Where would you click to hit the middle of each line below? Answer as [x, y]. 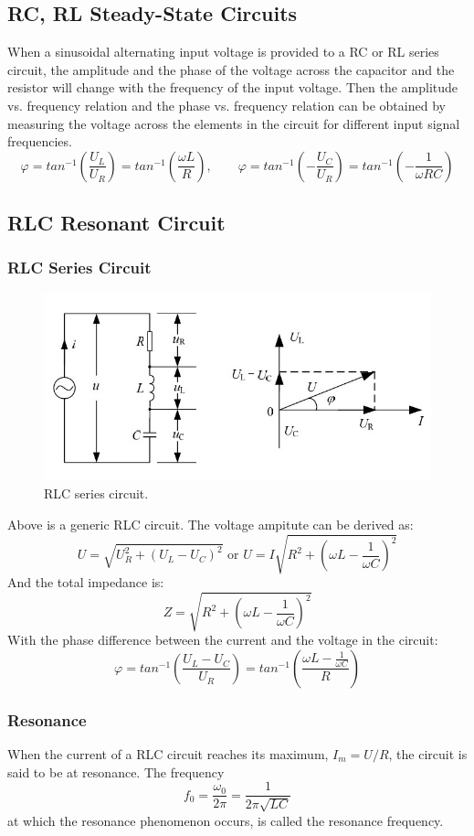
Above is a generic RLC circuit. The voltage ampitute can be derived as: [211, 524]
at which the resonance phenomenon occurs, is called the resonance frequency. [226, 820]
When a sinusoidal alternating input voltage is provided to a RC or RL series [223, 52]
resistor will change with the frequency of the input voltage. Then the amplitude [233, 87]
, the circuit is [428, 753]
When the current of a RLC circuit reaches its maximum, [168, 753]
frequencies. [40, 141]
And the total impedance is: [86, 581]
